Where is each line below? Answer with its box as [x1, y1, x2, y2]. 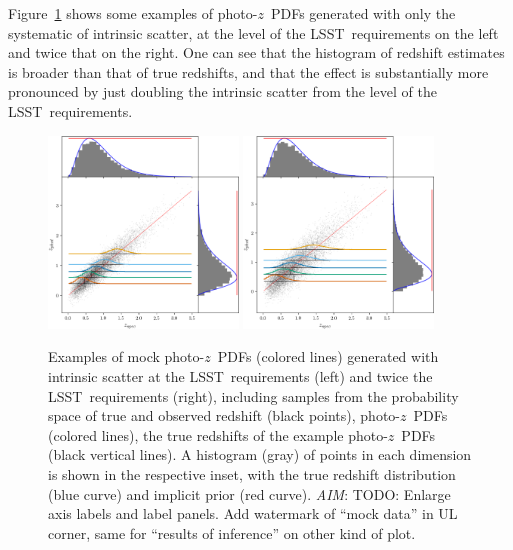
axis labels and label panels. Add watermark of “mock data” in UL [48, 503, 458, 524]
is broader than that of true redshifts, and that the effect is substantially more [8, 61, 489, 82]
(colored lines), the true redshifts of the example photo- [48, 424, 388, 445]
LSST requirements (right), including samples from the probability [48, 385, 459, 406]
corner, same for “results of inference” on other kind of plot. [48, 522, 416, 543]
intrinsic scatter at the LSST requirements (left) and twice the [48, 366, 433, 386]
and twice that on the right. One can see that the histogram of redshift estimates [8, 42, 505, 63]
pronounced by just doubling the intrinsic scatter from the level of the [8, 81, 437, 102]
